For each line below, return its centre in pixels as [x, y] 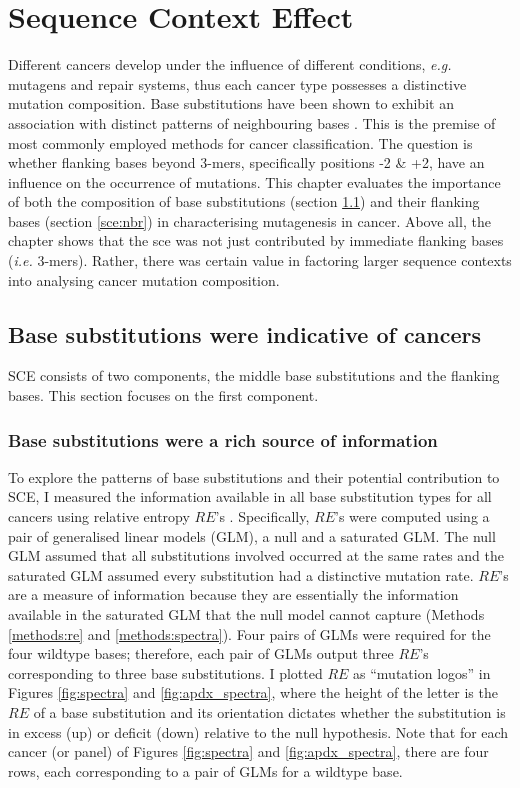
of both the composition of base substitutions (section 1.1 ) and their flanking [244, 201]
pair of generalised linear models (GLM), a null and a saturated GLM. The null [252, 535]
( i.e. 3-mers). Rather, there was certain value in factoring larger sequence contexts [260, 260]
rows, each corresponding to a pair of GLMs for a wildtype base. [205, 770]
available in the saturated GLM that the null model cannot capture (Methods [246, 614]
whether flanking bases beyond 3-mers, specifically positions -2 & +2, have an [246, 162]
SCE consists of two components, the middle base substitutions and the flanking [254, 375]
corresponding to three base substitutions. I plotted [165, 672]
